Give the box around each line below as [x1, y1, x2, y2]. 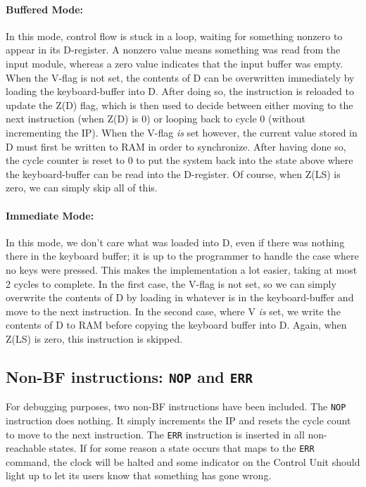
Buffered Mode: [6, 1, 84, 16]
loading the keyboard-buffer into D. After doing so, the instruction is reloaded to [6, 84, 354, 99]
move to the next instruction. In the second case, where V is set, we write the [6, 303, 341, 318]
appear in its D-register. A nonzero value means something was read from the [6, 42, 341, 57]
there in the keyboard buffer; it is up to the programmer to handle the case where [6, 248, 359, 263]
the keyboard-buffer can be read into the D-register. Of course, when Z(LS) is [6, 166, 341, 181]
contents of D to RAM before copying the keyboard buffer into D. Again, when [6, 317, 347, 332]
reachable [6, 441, 46, 455]
